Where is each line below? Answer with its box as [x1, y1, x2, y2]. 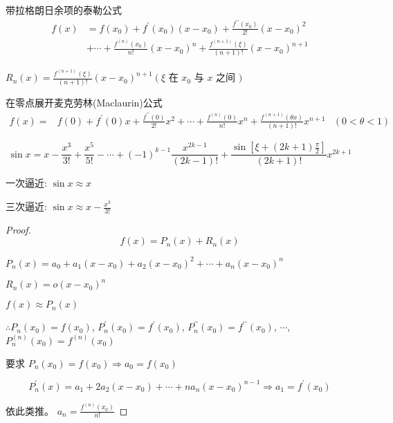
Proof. [6, 222, 31, 236]
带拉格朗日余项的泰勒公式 [6, 3, 122, 17]
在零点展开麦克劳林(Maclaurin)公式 [6, 95, 163, 110]
